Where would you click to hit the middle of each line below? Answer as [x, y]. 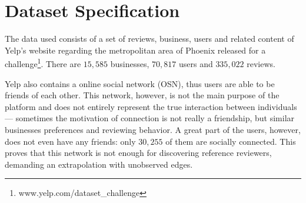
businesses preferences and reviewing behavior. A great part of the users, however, [153, 129]
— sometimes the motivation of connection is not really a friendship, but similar [150, 118]
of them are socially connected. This [231, 141]
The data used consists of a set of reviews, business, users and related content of [149, 39]
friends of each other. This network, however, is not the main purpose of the [142, 95]
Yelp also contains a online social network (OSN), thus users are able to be [140, 83]
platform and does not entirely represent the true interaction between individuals [151, 106]
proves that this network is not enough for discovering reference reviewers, [138, 153]
